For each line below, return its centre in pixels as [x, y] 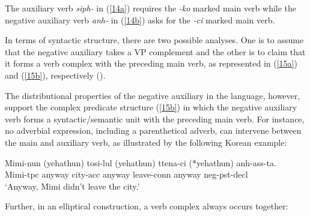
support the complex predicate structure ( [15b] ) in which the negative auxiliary [151, 107]
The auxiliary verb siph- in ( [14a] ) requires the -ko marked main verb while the [151, 8]
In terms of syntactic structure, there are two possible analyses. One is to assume [154, 40]
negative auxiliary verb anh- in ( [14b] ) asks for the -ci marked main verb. [140, 19]
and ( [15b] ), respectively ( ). [55, 75]
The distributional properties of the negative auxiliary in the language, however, [153, 95]
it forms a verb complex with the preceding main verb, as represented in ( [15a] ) [151, 63]
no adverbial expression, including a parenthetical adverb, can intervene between [153, 130]
